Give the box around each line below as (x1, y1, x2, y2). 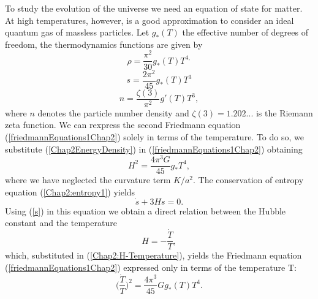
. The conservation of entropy (193, 173, 304, 186)
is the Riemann (256, 106, 313, 119)
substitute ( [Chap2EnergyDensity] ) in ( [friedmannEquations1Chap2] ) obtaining (5, 142, 303, 155)
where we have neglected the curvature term (5, 173, 171, 186)
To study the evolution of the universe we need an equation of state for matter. (5, 2, 303, 14)
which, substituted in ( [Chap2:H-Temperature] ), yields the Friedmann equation (5, 249, 302, 262)
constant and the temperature (5, 216, 117, 229)
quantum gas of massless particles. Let (5, 26, 150, 39)
